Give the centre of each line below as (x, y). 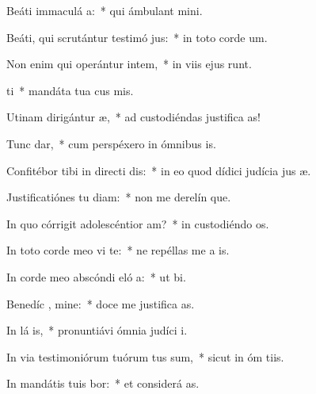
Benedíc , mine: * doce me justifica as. (101, 303)
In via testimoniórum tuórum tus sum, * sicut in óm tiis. (145, 356)
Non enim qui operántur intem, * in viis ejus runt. (129, 64)
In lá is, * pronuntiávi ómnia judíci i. (97, 330)
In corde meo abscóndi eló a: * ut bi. (96, 276)
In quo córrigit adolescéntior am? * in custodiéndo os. (138, 223)
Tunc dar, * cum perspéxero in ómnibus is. (111, 143)
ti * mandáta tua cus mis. (70, 90)
